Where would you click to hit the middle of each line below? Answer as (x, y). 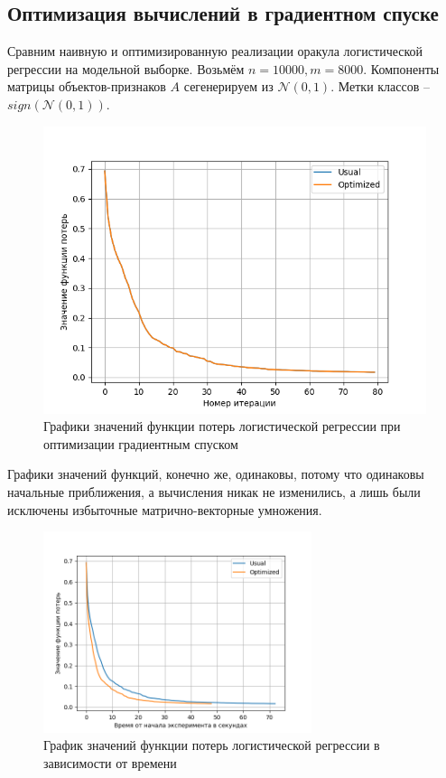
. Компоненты (401, 68)
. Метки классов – (380, 86)
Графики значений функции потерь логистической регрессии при (222, 426)
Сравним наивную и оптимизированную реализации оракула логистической (215, 51)
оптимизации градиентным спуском (141, 443)
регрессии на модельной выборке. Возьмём (126, 68)
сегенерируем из (228, 86)
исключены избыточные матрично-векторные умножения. (165, 509)
